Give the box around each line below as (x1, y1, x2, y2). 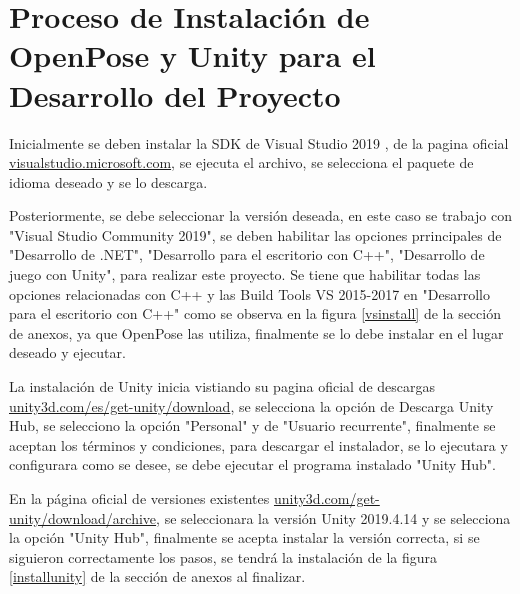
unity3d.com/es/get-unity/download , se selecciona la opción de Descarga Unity (9, 395, 494, 416)
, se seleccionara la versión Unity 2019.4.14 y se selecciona (156, 507, 511, 528)
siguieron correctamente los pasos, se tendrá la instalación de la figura (9, 546, 438, 567)
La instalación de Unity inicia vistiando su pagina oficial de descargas (9, 376, 436, 397)
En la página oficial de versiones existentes (9, 488, 270, 508)
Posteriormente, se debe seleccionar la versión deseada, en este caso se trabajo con (9, 205, 512, 226)
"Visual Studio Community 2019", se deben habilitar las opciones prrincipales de (9, 224, 502, 245)
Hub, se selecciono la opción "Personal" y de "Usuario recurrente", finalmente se (9, 415, 496, 436)
